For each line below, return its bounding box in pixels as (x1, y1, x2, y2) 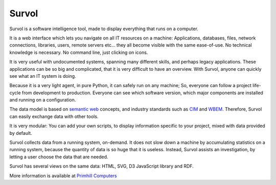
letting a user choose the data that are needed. (9, 154, 108, 160)
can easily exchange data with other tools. (9, 113, 99, 119)
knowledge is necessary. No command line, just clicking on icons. (9, 49, 148, 55)
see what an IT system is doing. (9, 73, 76, 79)
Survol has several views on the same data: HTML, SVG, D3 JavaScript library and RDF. (9, 163, 194, 169)
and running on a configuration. (9, 97, 76, 103)
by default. (9, 130, 33, 136)
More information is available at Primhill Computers (9, 172, 117, 179)
